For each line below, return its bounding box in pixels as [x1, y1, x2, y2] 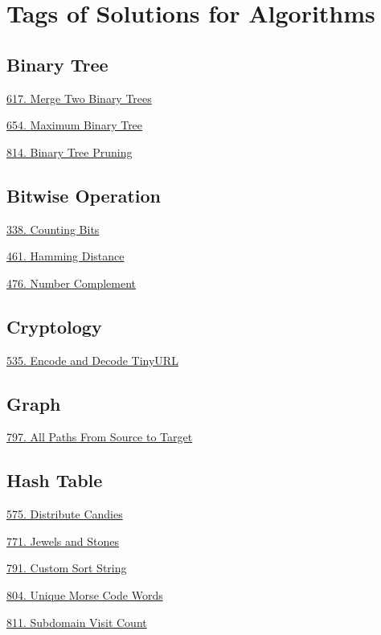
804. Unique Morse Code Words [6, 586, 163, 603]
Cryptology [6, 313, 102, 338]
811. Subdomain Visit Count [6, 613, 147, 630]
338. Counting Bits [6, 220, 100, 237]
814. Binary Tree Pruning [6, 143, 133, 160]
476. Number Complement [6, 274, 137, 291]
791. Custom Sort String [6, 559, 127, 576]
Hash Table [6, 468, 103, 493]
